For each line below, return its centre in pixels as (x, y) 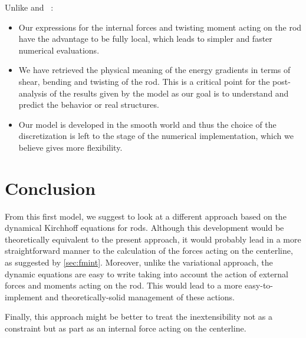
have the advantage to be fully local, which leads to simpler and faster (145, 39)
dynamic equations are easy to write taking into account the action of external (147, 274)
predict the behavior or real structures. (89, 105)
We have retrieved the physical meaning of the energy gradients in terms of (154, 70)
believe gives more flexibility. (70, 147)
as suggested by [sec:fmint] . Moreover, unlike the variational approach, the (139, 262)
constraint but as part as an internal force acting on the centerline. (126, 328)
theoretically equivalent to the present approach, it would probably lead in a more (153, 239)
